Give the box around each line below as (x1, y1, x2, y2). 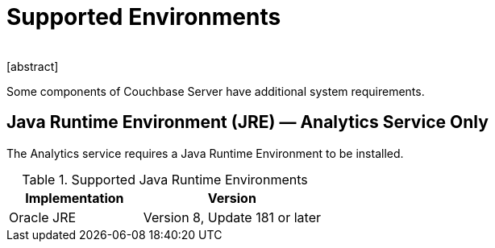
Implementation (25, 189, 124, 206)
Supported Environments (6, 3, 281, 31)
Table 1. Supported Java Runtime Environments (22, 171, 308, 188)
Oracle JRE (9, 209, 77, 225)
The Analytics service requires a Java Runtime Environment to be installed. (6, 146, 404, 160)
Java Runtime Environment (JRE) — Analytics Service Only (6, 112, 489, 133)
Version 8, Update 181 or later (143, 209, 321, 225)
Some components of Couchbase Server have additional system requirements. (6, 84, 425, 98)
